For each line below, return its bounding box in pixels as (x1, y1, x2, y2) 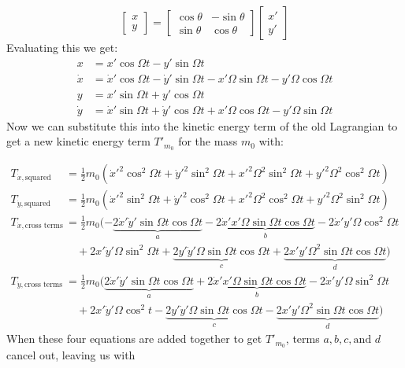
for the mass (178, 133, 238, 149)
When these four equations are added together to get (6, 330, 262, 347)
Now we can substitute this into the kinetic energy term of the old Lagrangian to (6, 117, 398, 134)
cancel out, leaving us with (6, 347, 136, 362)
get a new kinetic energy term (6, 133, 150, 149)
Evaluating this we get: (6, 39, 118, 55)
